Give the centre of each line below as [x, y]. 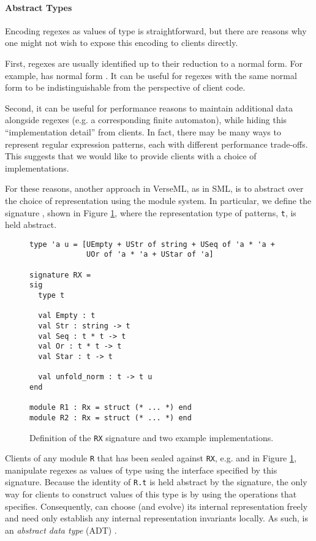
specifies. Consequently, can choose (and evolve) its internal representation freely [156, 506]
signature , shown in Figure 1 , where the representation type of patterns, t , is [151, 212]
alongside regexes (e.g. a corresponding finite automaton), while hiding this [146, 120]
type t [51, 296]
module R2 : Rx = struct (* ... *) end [111, 418]
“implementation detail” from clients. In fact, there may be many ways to [143, 131]
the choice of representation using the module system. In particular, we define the [158, 200]
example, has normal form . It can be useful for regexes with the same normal [151, 75]
